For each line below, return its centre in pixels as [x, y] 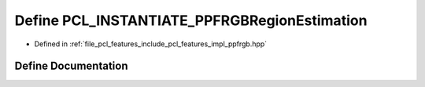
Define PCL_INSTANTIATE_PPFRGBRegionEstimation [191, 20]
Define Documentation [71, 66]
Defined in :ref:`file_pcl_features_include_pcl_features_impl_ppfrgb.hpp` [151, 44]
